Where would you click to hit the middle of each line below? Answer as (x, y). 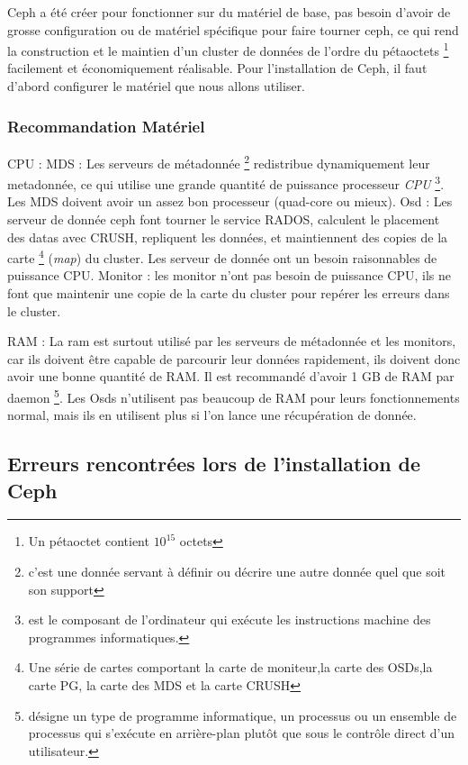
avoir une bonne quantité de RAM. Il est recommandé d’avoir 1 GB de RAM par (231, 376)
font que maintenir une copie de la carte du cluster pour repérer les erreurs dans (229, 292)
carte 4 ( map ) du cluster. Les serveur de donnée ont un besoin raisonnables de (222, 256)
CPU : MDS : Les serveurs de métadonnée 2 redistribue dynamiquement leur (219, 161)
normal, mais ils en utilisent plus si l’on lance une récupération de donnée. (212, 415)
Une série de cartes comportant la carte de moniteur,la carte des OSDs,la (230, 667)
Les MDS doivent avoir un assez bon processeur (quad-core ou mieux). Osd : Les (230, 201)
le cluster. (34, 310)
